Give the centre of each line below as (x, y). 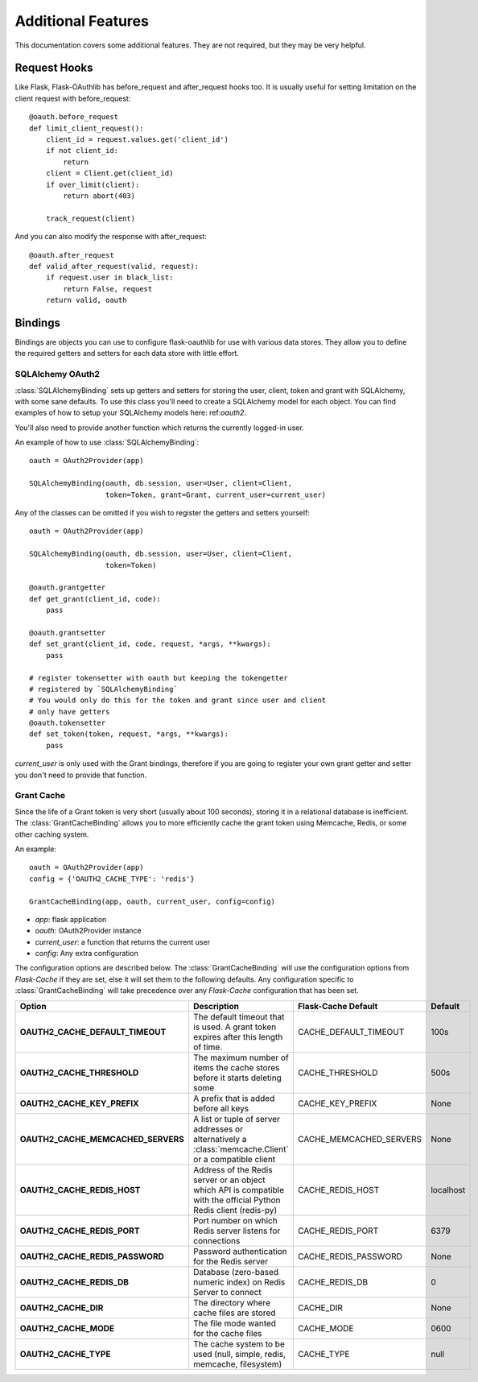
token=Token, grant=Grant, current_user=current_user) (216, 494)
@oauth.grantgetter (68, 588)
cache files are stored (235, 1313)
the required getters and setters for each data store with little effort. (127, 354)
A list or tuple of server (237, 1119)
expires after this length (238, 1036)
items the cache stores (237, 1067)
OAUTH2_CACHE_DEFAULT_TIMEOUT (93, 1032)
